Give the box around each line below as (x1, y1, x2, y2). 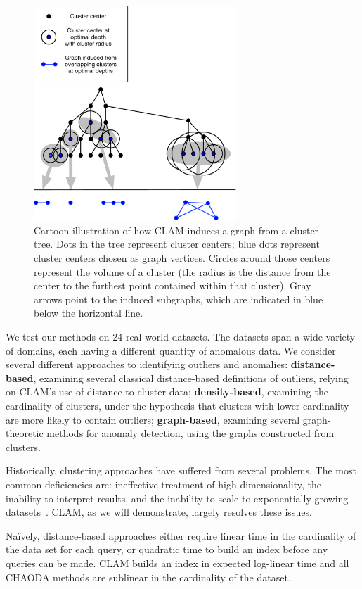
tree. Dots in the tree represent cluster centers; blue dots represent (34, 236, 320, 251)
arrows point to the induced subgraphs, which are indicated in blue (34, 291, 323, 306)
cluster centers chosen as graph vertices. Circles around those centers (34, 251, 330, 265)
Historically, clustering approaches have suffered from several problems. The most (6, 463, 356, 478)
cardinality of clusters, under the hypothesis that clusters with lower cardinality (6, 398, 349, 412)
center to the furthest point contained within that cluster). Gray (34, 278, 311, 293)
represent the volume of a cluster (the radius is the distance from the (34, 264, 331, 279)
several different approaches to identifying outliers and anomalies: (6, 357, 288, 372)
